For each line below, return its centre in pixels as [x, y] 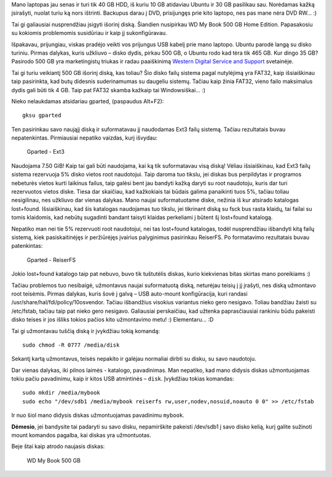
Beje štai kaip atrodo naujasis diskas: [58, 446]
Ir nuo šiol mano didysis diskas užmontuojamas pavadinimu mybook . [98, 416]
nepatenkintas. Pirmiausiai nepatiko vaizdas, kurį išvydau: [85, 138]
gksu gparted [42, 116]
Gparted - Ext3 [45, 152]
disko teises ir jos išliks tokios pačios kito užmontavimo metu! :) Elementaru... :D [113, 320]
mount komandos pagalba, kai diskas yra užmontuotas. [81, 435]
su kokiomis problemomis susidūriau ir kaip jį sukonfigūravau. [89, 33]
